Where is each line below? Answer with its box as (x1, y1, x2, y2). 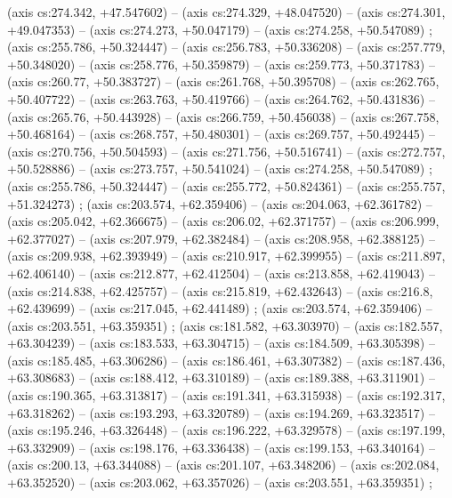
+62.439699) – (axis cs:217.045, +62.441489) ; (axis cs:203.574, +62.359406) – (7, 299, 432, 317)
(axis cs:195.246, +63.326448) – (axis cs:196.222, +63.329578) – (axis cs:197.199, (7, 421, 446, 439)
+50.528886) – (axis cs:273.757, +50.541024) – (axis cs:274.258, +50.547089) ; (7, 159, 432, 178)
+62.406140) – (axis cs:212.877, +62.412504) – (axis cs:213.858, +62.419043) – (7, 263, 435, 282)
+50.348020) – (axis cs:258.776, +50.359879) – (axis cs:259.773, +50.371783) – (7, 54, 435, 73)
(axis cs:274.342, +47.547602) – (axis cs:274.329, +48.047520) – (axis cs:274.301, (7, 3, 446, 20)
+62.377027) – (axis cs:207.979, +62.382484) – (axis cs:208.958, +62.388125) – (7, 229, 435, 247)
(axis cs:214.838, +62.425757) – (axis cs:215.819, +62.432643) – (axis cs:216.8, (7, 281, 433, 300)
